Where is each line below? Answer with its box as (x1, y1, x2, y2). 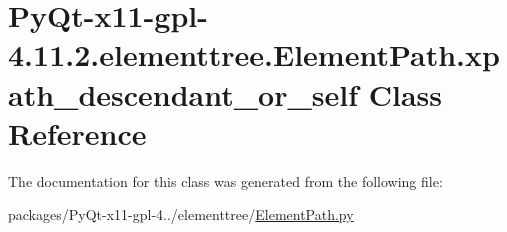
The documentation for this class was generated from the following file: (8, 170, 443, 191)
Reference (8, 112, 147, 153)
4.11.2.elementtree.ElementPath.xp (8, 34, 500, 75)
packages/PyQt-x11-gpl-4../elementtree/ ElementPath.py (8, 204, 354, 225)
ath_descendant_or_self (8, 73, 359, 114)
